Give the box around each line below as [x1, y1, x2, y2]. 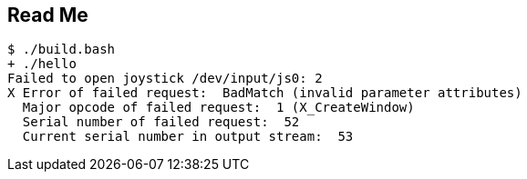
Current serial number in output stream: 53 [22, 129, 354, 144]
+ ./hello [7, 56, 77, 72]
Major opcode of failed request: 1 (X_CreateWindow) [22, 100, 415, 115]
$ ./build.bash [7, 42, 116, 57]
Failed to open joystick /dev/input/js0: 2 [7, 71, 323, 86]
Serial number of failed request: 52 [22, 114, 300, 130]
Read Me [7, 4, 88, 26]
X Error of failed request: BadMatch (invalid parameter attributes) [7, 85, 522, 101]
